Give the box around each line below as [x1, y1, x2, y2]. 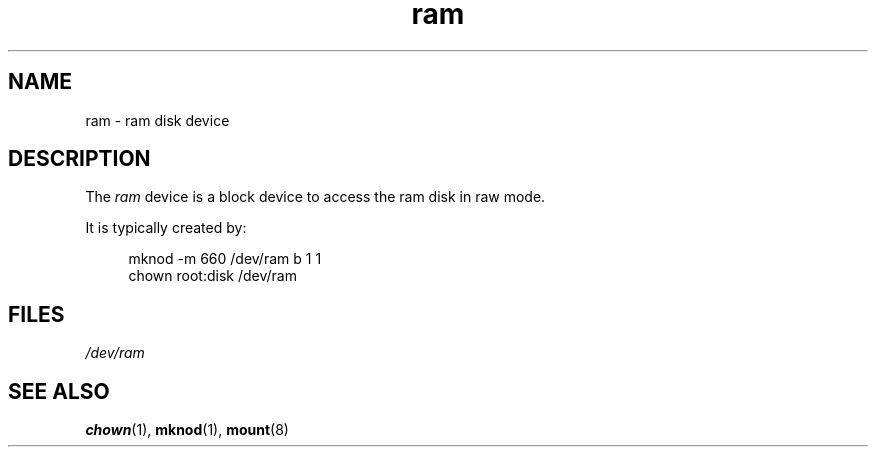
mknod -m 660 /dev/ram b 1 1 [128, 250, 322, 268]
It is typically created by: [85, 219, 247, 237]
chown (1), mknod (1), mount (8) [85, 421, 289, 439]
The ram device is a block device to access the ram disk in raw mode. [85, 188, 546, 206]
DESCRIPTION [8, 146, 151, 172]
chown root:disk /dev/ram [128, 267, 297, 285]
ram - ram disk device [85, 111, 230, 129]
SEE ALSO [8, 378, 110, 404]
